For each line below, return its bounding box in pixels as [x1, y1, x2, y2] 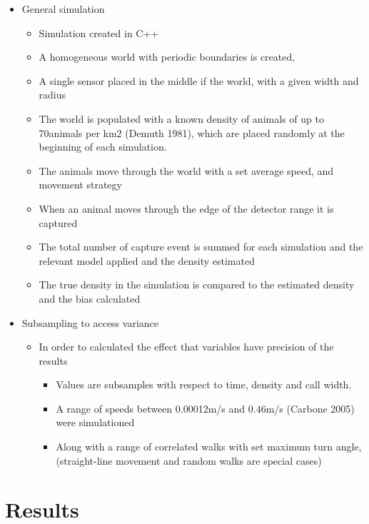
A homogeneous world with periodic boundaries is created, [39, 49, 295, 64]
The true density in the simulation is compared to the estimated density [39, 277, 355, 292]
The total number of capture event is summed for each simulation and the [39, 239, 363, 254]
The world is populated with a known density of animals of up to [39, 111, 324, 126]
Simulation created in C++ [39, 25, 159, 40]
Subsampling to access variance [21, 315, 158, 330]
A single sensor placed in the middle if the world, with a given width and [39, 73, 359, 88]
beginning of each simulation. [39, 139, 167, 154]
